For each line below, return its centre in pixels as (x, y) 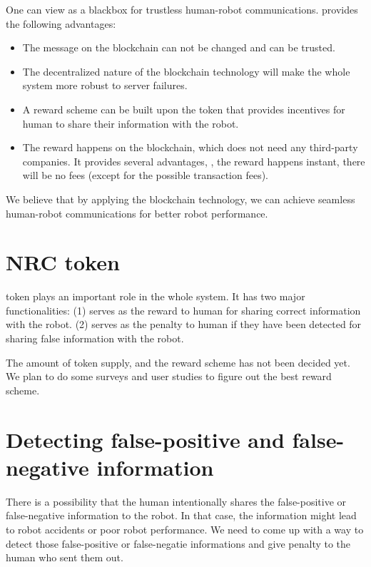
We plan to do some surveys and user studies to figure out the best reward (169, 376)
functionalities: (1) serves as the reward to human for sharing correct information (183, 310)
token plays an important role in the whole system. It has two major (156, 296)
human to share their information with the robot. (131, 123)
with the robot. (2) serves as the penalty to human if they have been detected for (184, 324)
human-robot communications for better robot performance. (137, 213)
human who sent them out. (65, 557)
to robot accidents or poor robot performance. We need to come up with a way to (185, 529)
